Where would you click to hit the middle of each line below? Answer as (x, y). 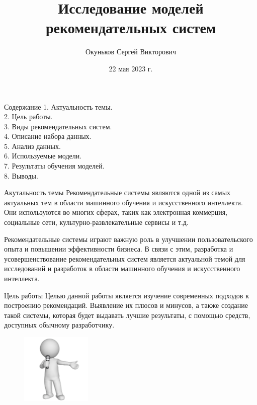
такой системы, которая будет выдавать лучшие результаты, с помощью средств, (127, 315)
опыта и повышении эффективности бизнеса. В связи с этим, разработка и (119, 249)
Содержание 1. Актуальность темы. (58, 106)
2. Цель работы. (28, 116)
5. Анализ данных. (32, 146)
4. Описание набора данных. (48, 136)
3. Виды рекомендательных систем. (58, 126)
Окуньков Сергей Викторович (131, 52)
